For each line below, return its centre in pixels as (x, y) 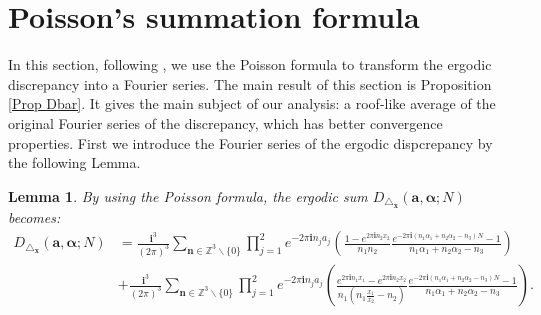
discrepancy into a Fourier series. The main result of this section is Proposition (250, 83)
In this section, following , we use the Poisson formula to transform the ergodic (250, 64)
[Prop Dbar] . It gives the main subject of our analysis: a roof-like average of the (252, 103)
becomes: (34, 216)
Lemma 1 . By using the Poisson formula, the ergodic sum (188, 195)
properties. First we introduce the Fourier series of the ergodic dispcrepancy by (250, 142)
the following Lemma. (74, 162)
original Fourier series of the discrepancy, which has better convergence (225, 122)
